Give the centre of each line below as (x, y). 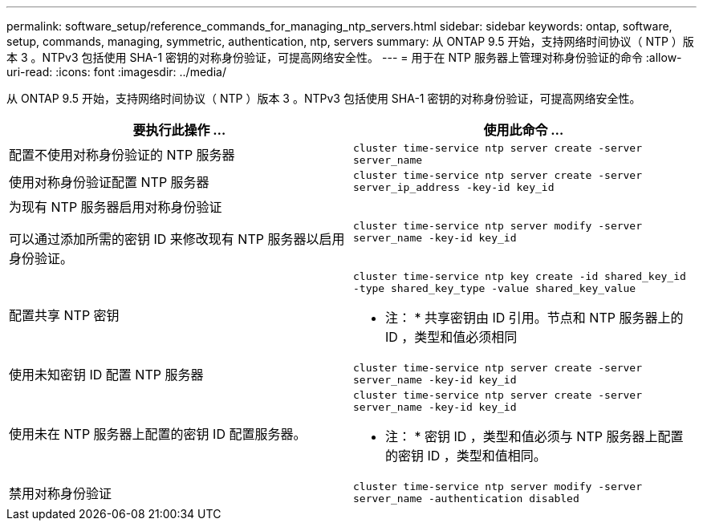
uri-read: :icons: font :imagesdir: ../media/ (116, 72)
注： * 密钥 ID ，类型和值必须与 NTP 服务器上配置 (534, 436)
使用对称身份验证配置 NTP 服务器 (109, 182)
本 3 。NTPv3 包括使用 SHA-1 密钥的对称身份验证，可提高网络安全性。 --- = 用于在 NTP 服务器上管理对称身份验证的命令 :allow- (344, 57)
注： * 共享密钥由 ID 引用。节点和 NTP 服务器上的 (534, 318)
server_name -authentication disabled (466, 499)
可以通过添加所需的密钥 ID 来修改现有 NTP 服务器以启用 (177, 239)
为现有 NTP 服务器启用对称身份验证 (116, 207)
